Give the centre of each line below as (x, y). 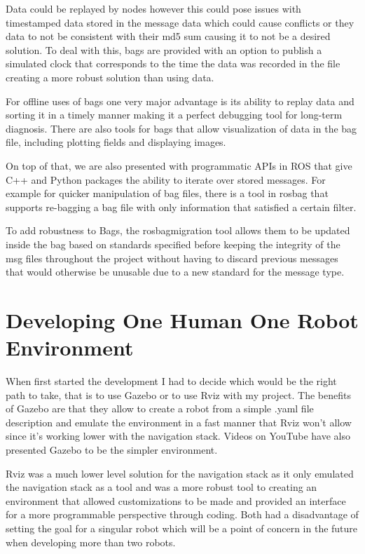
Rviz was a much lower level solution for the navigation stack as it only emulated (180, 473)
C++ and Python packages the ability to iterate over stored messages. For (166, 179)
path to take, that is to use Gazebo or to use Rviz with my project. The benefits (178, 394)
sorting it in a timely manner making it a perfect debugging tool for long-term (174, 115)
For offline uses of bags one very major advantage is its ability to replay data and (180, 101)
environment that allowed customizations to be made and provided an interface (176, 500)
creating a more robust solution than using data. (110, 77)
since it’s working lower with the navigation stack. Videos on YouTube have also (178, 436)
